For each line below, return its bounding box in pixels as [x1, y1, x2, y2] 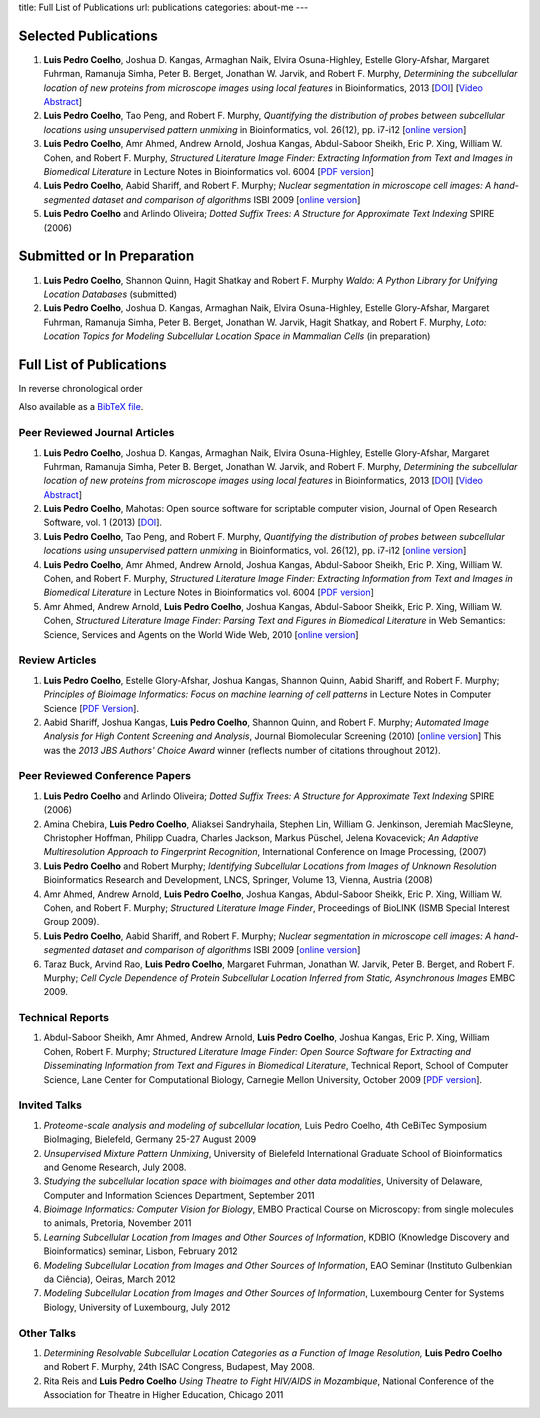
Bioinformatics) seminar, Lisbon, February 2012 [43, 1245, 239, 1257]
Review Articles [18, 653, 97, 667]
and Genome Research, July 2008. [43, 1161, 187, 1173]
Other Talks [18, 1326, 77, 1340]
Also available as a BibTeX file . [18, 401, 144, 413]
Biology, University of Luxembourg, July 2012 [43, 1301, 231, 1313]
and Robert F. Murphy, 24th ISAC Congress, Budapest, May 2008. [43, 1361, 315, 1373]
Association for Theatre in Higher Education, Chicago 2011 [43, 1389, 284, 1401]
